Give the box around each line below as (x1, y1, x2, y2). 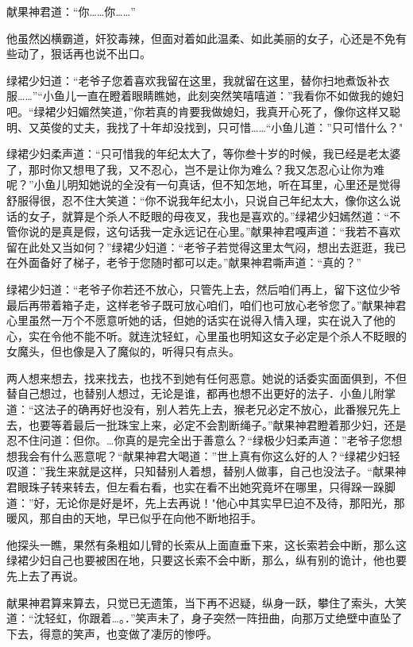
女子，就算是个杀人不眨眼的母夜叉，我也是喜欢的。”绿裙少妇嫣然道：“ (28, 207, 390, 224)
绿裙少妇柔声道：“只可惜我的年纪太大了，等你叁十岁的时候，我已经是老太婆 (6, 145, 401, 162)
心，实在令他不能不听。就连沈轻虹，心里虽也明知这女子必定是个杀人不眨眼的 (6, 327, 407, 344)
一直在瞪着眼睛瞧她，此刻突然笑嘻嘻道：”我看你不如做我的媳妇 (75, 87, 404, 104)
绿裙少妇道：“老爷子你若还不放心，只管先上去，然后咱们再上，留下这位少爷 (6, 280, 401, 297)
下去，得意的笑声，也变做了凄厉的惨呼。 (6, 625, 218, 641)
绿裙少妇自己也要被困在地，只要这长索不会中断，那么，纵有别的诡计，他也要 (6, 552, 407, 568)
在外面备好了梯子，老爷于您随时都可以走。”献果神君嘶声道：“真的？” (6, 254, 361, 271)
